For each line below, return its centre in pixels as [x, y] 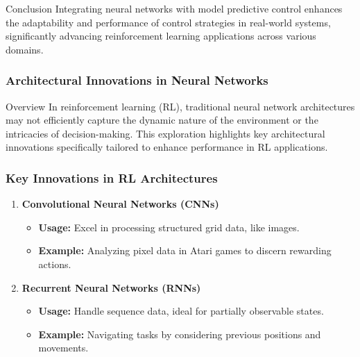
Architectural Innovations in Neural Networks [137, 80]
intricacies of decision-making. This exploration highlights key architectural [165, 133]
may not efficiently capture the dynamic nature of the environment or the [162, 120]
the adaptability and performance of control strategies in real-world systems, [168, 22]
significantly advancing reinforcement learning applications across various [161, 36]
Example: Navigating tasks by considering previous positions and [180, 334]
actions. [55, 264]
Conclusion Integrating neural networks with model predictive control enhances [174, 8]
